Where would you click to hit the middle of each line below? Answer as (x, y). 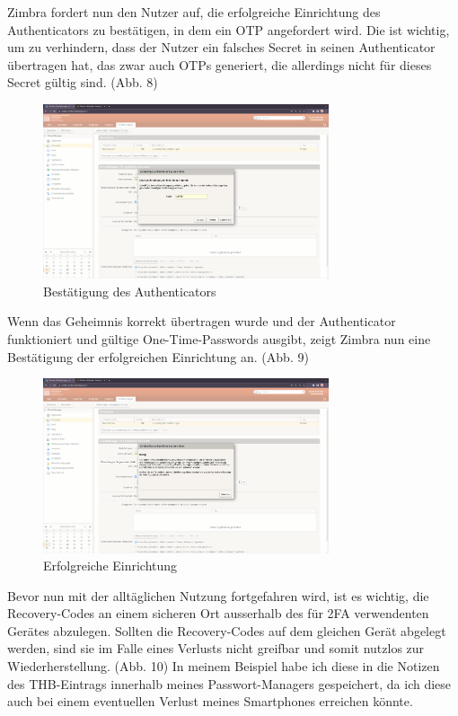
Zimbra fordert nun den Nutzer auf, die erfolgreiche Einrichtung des (194, 12)
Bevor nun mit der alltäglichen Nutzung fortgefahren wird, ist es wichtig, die (218, 595)
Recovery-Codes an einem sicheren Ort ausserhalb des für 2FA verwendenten (218, 613)
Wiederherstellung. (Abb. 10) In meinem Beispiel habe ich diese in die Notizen (224, 666)
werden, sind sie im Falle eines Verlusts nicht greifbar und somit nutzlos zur (216, 648)
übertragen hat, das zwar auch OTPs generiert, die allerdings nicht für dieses (220, 64)
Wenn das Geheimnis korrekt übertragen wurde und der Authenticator (202, 321)
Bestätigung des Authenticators (130, 291)
